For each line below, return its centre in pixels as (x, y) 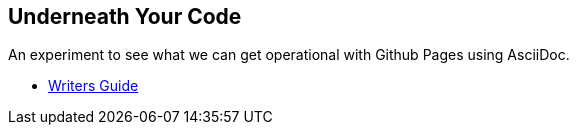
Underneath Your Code (125, 16)
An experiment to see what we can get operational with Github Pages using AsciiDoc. (289, 55)
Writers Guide (93, 86)
